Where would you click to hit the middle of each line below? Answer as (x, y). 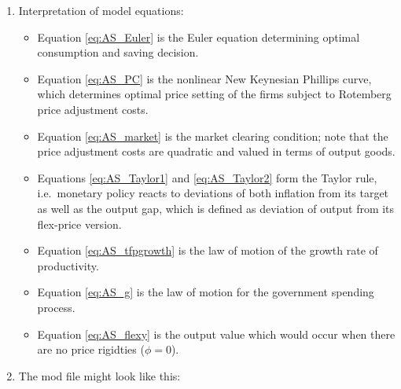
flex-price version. (79, 224)
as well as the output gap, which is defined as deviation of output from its (216, 208)
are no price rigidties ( (91, 349)
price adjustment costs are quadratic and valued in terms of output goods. (216, 151)
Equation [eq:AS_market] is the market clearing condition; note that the (213, 136)
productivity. (68, 265)
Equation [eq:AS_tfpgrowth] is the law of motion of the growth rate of (208, 250)
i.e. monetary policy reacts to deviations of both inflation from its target (213, 193)
